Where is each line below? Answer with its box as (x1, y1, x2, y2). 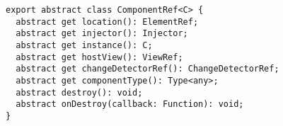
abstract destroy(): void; (16, 87, 143, 98)
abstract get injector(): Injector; (16, 28, 188, 39)
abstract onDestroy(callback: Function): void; (16, 99, 244, 110)
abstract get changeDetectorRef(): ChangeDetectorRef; (16, 64, 279, 74)
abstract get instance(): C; (16, 40, 153, 50)
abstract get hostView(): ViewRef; (16, 52, 183, 62)
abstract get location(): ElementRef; (16, 16, 199, 27)
